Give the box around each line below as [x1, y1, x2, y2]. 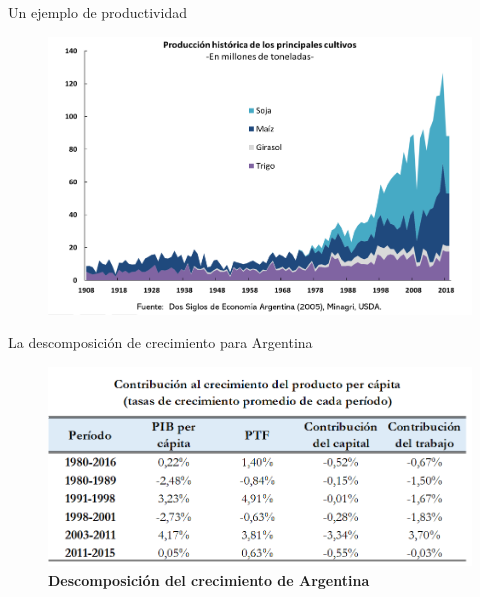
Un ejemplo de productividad [8, 2, 187, 22]
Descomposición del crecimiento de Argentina [48, 569, 370, 590]
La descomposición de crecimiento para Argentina [8, 332, 313, 353]
